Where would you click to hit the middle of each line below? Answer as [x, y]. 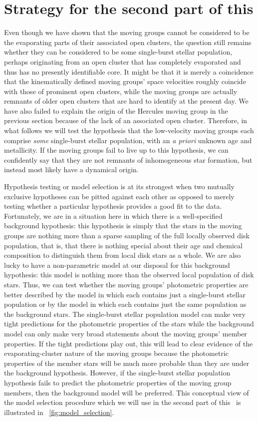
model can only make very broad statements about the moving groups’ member [126, 333]
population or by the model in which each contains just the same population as [125, 304]
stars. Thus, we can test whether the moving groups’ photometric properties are [126, 284]
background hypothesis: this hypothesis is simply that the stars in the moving [123, 226]
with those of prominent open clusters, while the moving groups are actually [121, 91]
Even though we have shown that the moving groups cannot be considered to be [127, 32]
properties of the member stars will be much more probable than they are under [127, 363]
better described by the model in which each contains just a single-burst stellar [125, 294]
